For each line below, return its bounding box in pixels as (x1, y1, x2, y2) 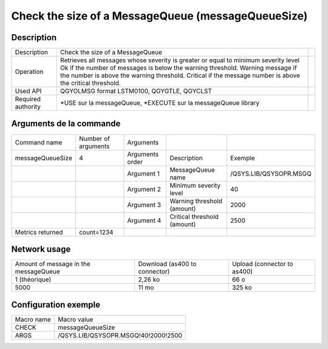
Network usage (11, 244, 71, 254)
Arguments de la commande (11, 119, 121, 129)
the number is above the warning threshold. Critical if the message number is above (60, 71, 301, 80)
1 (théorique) (15, 275, 52, 284)
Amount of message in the (15, 259, 91, 268)
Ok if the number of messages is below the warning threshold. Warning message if (60, 64, 297, 72)
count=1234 (79, 228, 114, 236)
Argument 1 (127, 169, 160, 178)
